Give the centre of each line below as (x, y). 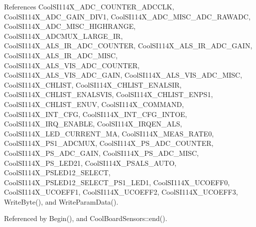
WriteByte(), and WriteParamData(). (61, 201)
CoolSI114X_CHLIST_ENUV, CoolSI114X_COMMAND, (94, 104)
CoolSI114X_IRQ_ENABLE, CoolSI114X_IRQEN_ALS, (93, 124)
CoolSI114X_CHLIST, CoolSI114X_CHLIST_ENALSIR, (93, 84)
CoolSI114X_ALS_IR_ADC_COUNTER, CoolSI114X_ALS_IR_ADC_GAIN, (128, 46)
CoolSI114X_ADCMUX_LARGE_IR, (64, 36)
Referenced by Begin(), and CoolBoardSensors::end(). (86, 218)
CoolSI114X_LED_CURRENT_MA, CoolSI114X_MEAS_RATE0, (109, 133)
